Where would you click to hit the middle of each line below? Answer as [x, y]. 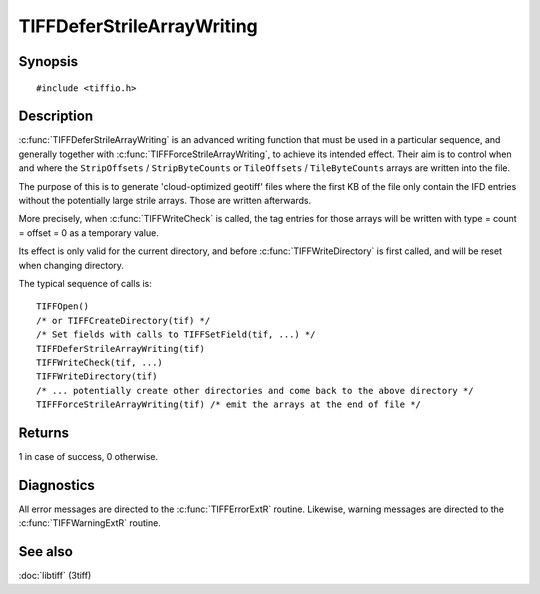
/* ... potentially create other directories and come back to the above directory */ [255, 390]
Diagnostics [56, 485]
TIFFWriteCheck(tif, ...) [100, 362]
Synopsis [48, 61]
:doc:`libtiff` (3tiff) [55, 576]
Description [56, 116]
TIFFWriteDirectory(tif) [97, 376]
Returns [44, 432]
